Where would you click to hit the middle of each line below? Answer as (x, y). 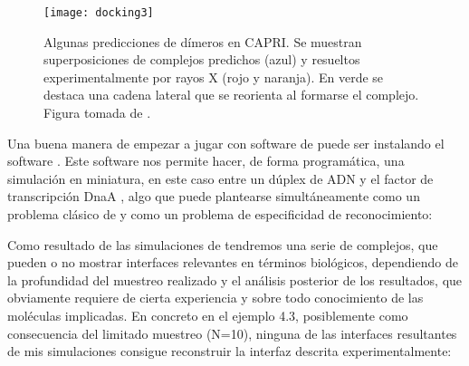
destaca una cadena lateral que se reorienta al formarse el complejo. (231, 95)
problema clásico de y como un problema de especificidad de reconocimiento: (220, 214)
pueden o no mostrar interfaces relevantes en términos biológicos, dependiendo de (233, 262)
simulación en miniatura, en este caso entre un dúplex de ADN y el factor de (220, 178)
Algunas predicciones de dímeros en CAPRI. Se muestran (203, 41)
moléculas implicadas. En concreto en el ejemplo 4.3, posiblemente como (208, 315)
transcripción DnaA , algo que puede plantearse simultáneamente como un (214, 196)
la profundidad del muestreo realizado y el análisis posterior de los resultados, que (235, 279)
